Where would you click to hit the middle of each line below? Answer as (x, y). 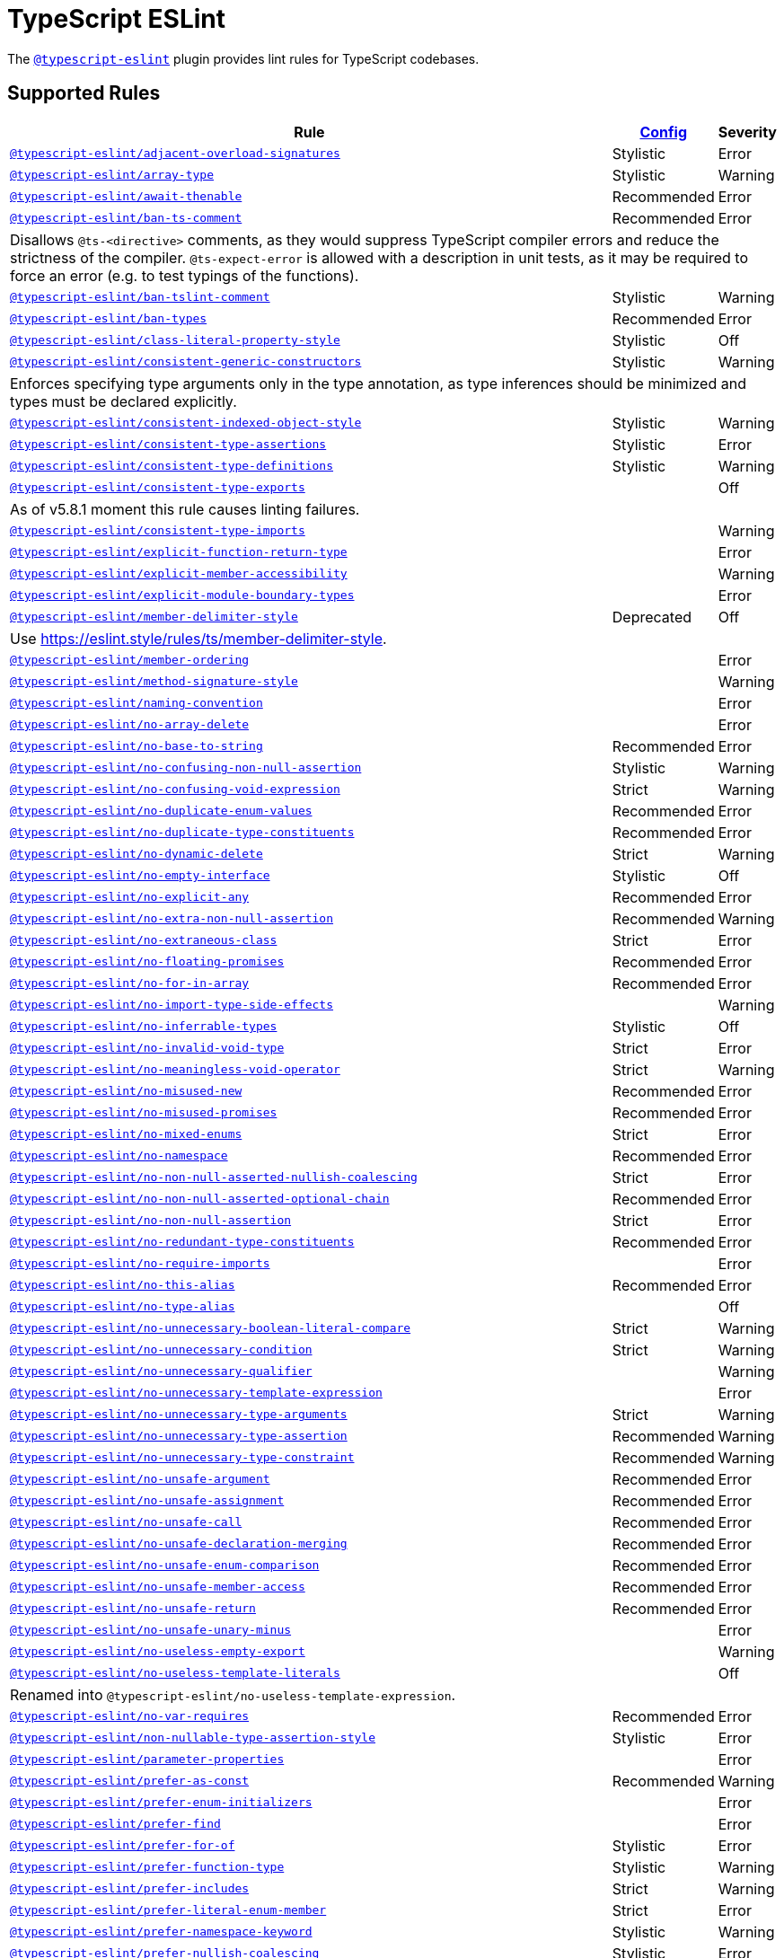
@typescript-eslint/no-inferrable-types (144, 1027)
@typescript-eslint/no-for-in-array (130, 983)
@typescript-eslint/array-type (112, 175)
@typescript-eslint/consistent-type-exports (158, 488)
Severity (747, 132)
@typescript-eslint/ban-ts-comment (126, 218)
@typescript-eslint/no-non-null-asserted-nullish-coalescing (214, 1177)
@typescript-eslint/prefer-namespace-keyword (161, 1932)
